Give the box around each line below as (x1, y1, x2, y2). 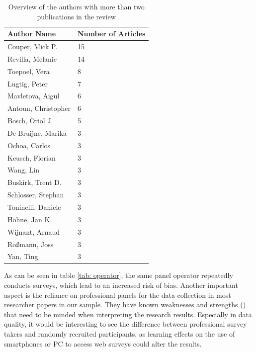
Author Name (7, 28, 56, 39)
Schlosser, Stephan (7, 189, 64, 200)
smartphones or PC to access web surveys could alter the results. (4, 338, 202, 349)
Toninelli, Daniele (7, 202, 61, 212)
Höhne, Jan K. (7, 214, 52, 224)
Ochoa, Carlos (7, 140, 51, 150)
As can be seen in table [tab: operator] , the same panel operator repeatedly (4, 270, 233, 280)
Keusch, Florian (7, 152, 56, 163)
